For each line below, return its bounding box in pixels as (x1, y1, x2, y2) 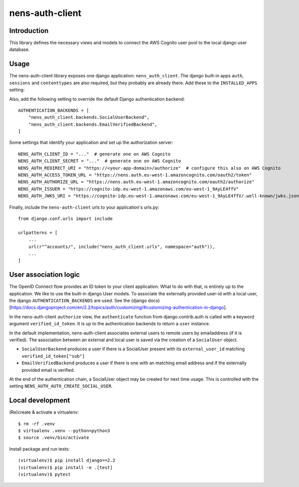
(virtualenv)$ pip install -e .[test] (18, 465, 113, 470)
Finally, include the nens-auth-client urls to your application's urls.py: (9, 204, 159, 210)
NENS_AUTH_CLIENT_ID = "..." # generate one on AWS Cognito (18, 151, 170, 157)
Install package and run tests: (9, 446, 70, 452)
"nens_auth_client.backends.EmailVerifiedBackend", (28, 121, 157, 127)
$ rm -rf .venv (18, 421, 55, 427)
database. (9, 46, 30, 52)
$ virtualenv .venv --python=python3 (18, 428, 111, 434)
